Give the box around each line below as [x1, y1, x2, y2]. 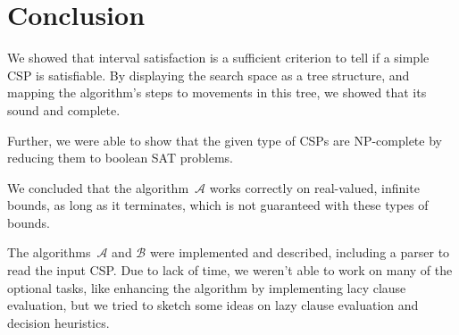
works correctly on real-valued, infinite [209, 178, 420, 197]
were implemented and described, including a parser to [149, 243, 450, 262]
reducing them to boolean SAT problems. [7, 148, 233, 167]
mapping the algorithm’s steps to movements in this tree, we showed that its [7, 83, 427, 102]
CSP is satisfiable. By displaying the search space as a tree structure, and [7, 65, 410, 84]
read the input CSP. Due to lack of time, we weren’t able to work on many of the [7, 261, 453, 280]
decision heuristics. [7, 313, 110, 331]
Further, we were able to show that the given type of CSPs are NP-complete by [7, 130, 442, 149]
